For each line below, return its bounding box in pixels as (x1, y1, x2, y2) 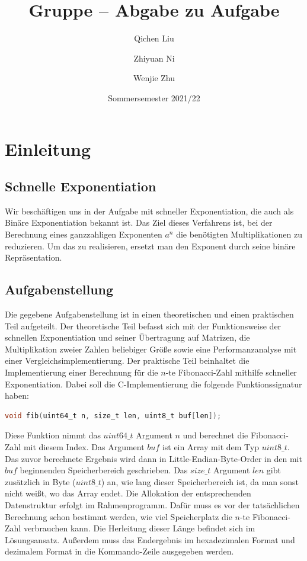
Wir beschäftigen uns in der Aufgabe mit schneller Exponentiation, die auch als (5, 204, 294, 217)
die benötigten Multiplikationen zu (176, 228, 302, 241)
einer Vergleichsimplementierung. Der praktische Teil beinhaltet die (5, 354, 250, 367)
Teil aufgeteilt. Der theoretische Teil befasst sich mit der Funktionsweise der (5, 319, 282, 332)
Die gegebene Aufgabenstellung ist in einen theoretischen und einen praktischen (5, 308, 294, 320)
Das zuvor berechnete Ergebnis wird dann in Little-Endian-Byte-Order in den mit (5, 452, 302, 464)
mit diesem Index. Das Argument (23, 441, 145, 453)
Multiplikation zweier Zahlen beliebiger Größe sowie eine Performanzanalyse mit (5, 342, 297, 355)
